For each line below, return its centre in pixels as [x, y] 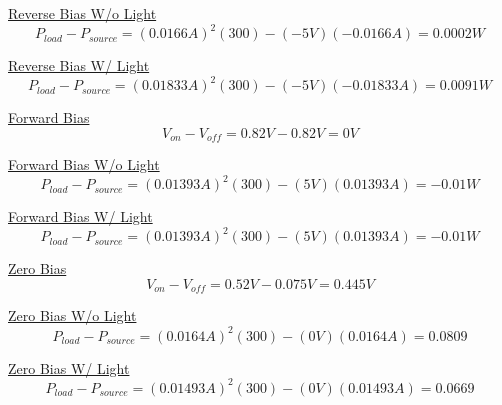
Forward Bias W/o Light [84, 164]
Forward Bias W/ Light [80, 216]
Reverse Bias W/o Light [82, 13]
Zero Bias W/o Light [72, 315]
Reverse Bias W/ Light [79, 65]
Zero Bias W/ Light [69, 367]
